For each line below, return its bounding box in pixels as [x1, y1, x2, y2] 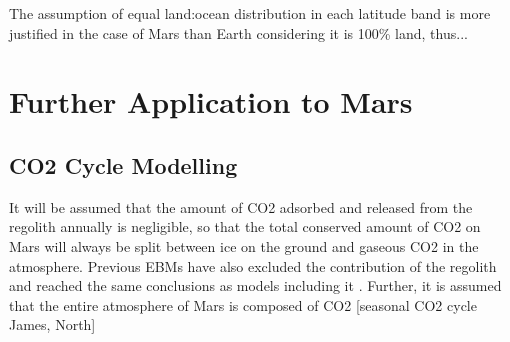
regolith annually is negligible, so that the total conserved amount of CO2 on [9, 216, 481, 237]
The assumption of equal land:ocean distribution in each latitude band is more [9, 3, 491, 23]
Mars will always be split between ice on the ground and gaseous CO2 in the [9, 235, 479, 256]
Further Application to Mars [9, 81, 413, 122]
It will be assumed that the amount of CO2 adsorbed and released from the [9, 196, 473, 217]
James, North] [9, 314, 96, 335]
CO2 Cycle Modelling [9, 149, 238, 180]
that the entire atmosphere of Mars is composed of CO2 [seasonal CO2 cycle [9, 294, 477, 315]
